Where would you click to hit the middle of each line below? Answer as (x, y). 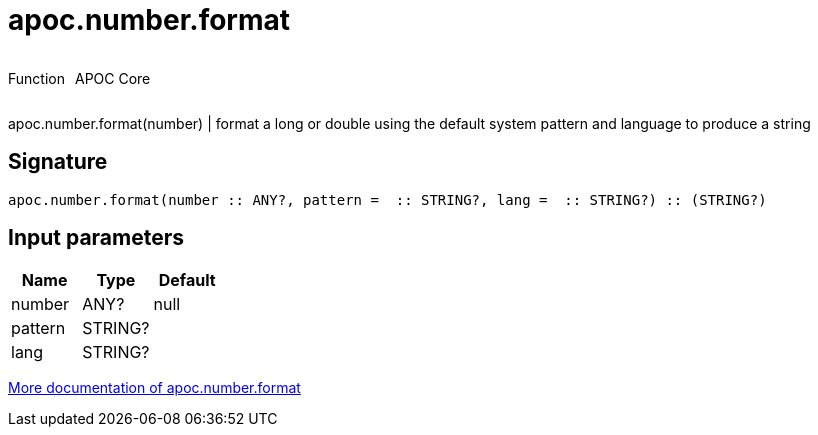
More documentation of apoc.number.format (154, 388)
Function (36, 78)
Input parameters (96, 238)
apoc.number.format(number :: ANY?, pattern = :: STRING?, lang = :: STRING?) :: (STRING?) (387, 199)
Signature (58, 162)
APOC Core (112, 78)
